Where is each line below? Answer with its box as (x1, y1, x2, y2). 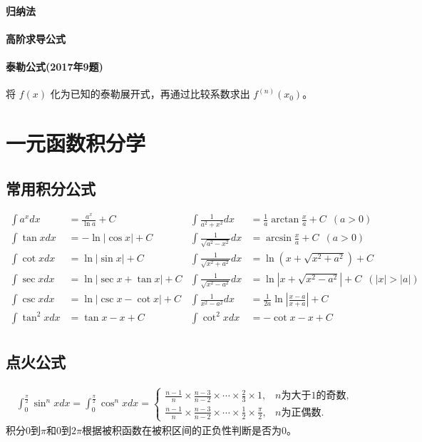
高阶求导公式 (6, 31, 66, 46)
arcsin (266, 233, 292, 244)
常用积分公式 (6, 177, 96, 199)
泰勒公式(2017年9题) (6, 58, 103, 73)
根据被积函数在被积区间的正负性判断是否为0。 (81, 422, 297, 437)
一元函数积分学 (6, 128, 146, 157)
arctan (271, 215, 299, 225)
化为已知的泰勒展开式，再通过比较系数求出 (50, 86, 250, 101)
